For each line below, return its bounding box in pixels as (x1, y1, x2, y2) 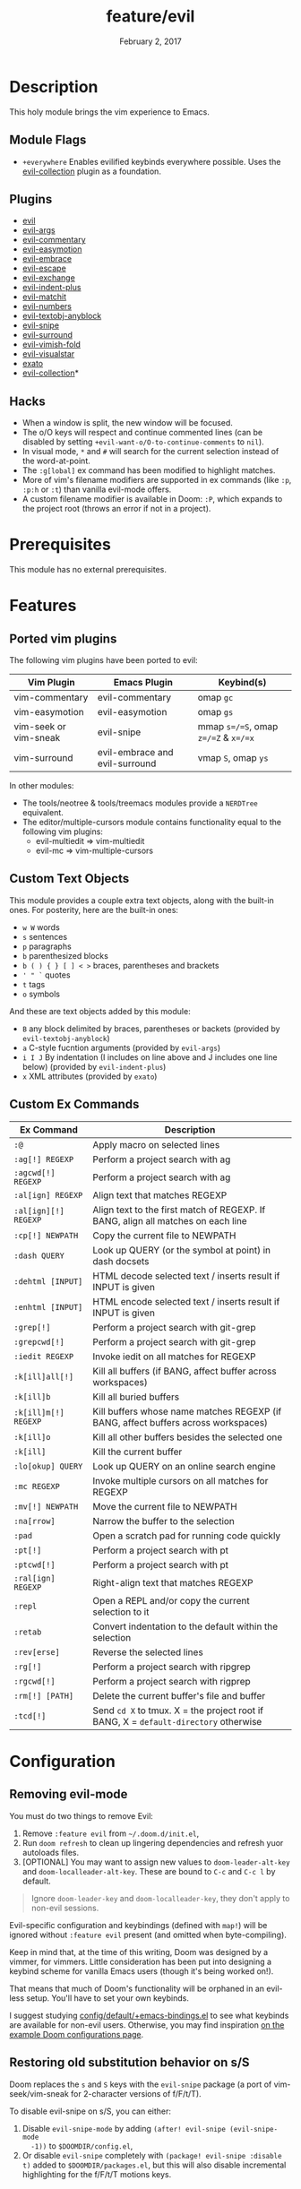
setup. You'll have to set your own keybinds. (26, 1992, 190, 2004)
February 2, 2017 (119, 36, 182, 47)
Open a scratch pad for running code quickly (92, 1530, 281, 1542)
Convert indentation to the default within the (92, 1620, 279, 1633)
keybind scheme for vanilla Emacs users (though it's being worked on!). (9, 1965, 274, 1977)
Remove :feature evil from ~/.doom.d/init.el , (21, 1828, 200, 1839)
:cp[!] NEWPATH (13, 1230, 79, 1240)
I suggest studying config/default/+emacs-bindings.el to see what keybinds (9, 2010, 289, 2021)
